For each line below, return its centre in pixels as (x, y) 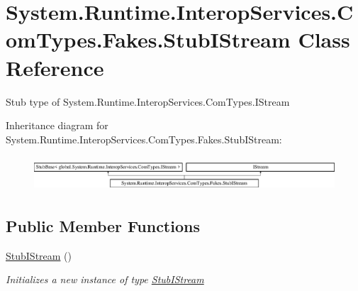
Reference (55, 67)
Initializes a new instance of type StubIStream (105, 279)
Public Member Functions (103, 226)
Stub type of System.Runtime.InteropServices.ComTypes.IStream (148, 101)
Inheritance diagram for (57, 125)
